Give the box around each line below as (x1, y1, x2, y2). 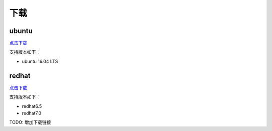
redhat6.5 (22, 103, 42, 109)
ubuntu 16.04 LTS (22, 58, 58, 64)
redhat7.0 (22, 110, 42, 116)
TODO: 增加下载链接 (9, 119, 51, 125)
